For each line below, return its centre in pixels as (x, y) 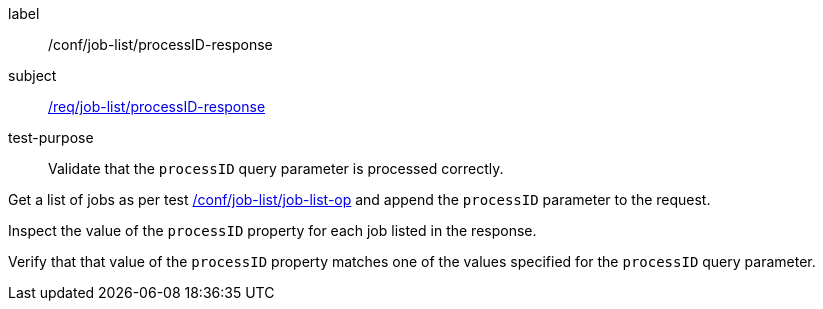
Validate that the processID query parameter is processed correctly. (276, 168)
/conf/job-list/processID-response (160, 44)
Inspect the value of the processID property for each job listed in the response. (272, 230)
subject (32, 75)
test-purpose (51, 137)
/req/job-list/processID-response (157, 106)
